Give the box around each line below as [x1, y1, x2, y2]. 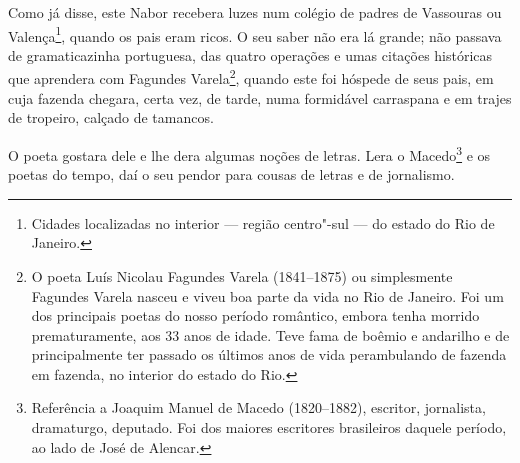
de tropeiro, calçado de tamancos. [8, 107, 214, 128]
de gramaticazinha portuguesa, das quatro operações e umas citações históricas [8, 44, 493, 65]
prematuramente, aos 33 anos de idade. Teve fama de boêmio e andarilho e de [31, 324, 510, 345]
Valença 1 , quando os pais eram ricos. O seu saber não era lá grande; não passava [8, 22, 502, 46]
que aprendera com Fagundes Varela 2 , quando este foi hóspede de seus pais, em [8, 65, 494, 89]
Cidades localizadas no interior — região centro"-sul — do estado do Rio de [31, 212, 495, 233]
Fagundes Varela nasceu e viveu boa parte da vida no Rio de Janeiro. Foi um [31, 285, 504, 306]
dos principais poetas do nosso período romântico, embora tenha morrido [31, 305, 480, 326]
